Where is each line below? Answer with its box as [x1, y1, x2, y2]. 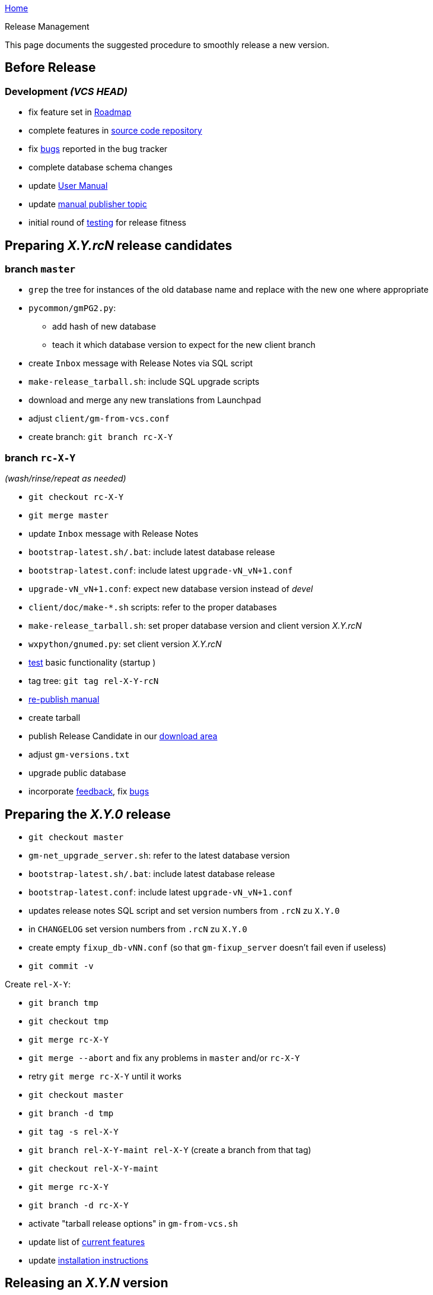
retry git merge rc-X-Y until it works [28, 1071, 182, 1082]
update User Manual [28, 181, 108, 191]
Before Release [5, 60, 96, 75]
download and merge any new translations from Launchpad [28, 395, 261, 406]
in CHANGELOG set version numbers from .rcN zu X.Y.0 [28, 924, 247, 935]
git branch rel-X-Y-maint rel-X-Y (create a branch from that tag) [28, 1145, 311, 1155]
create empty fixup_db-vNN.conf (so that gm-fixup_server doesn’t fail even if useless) [28, 942, 387, 953]
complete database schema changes [28, 162, 173, 173]
